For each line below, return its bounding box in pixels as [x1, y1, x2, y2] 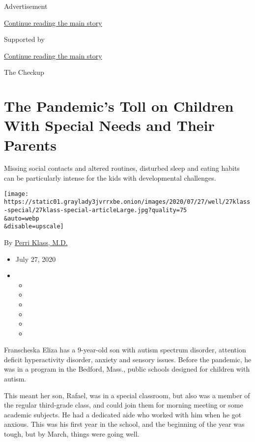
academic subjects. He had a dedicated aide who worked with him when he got [4, 409, 242, 419]
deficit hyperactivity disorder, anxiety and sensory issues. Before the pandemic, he [4, 354, 252, 364]
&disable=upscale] [4, 223, 64, 230]
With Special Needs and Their [4, 115, 215, 135]
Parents [4, 134, 57, 155]
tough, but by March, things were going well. [4, 429, 140, 439]
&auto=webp [4, 215, 39, 222]
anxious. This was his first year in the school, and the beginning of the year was [4, 419, 245, 429]
